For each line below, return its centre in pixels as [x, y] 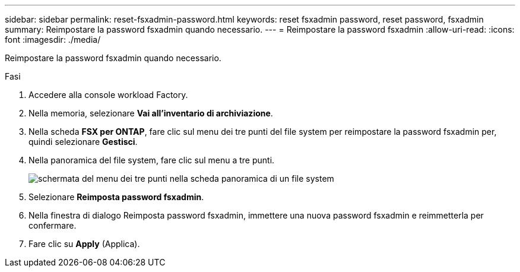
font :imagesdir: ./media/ [53, 39]
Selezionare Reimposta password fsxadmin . [116, 197]
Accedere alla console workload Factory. [108, 95]
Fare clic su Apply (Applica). [84, 244]
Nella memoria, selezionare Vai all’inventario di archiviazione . [151, 113]
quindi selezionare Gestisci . [83, 142]
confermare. [53, 225]
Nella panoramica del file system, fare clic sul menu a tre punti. [152, 160]
